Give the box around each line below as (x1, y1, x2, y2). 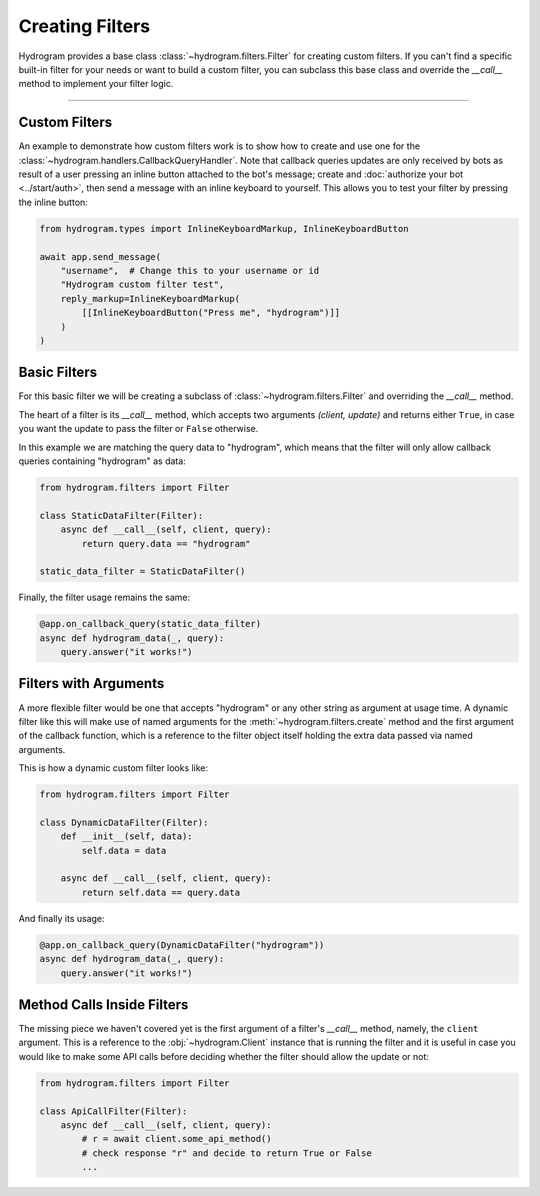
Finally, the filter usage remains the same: (18, 591, 190, 604)
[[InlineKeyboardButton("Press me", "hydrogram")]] (81, 307, 341, 319)
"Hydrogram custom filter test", (60, 279, 225, 290)
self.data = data (81, 845, 167, 856)
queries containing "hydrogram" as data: (18, 455, 187, 467)
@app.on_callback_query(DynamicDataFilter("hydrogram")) (39, 939, 325, 950)
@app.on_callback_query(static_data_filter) (39, 618, 262, 630)
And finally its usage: (18, 912, 105, 924)
